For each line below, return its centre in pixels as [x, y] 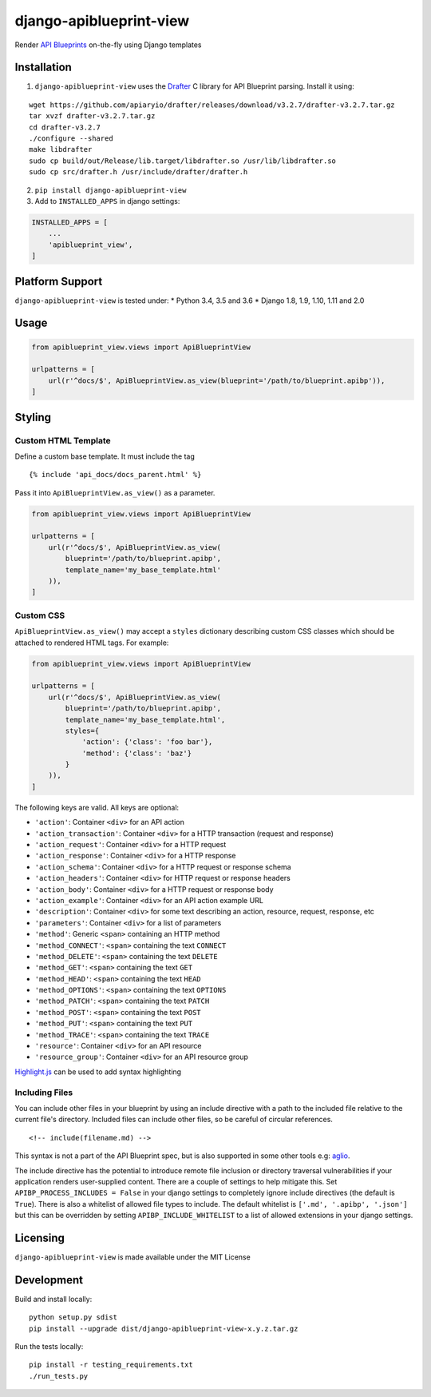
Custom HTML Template [63, 440]
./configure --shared [71, 139]
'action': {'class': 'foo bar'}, [147, 742]
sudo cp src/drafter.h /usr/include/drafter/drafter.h [138, 172]
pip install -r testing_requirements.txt [111, 1365]
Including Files [44, 1093]
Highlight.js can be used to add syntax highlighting [98, 1072]
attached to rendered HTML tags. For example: [92, 643]
